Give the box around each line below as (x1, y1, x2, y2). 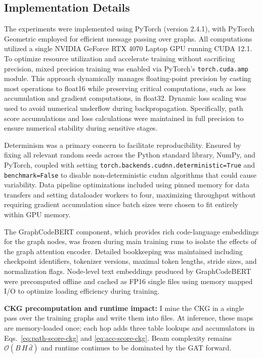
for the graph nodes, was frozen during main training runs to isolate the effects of (4, 236, 257, 247)
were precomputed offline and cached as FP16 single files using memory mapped (4, 275, 253, 286)
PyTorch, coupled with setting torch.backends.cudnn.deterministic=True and (4, 159, 255, 170)
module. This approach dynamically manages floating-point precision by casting (4, 73, 251, 84)
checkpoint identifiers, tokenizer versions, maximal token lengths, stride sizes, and (4, 256, 257, 266)
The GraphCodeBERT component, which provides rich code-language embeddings (4, 226, 259, 236)
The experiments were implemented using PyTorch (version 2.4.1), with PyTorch (4, 23, 255, 34)
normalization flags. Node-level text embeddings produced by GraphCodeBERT (4, 266, 251, 276)
